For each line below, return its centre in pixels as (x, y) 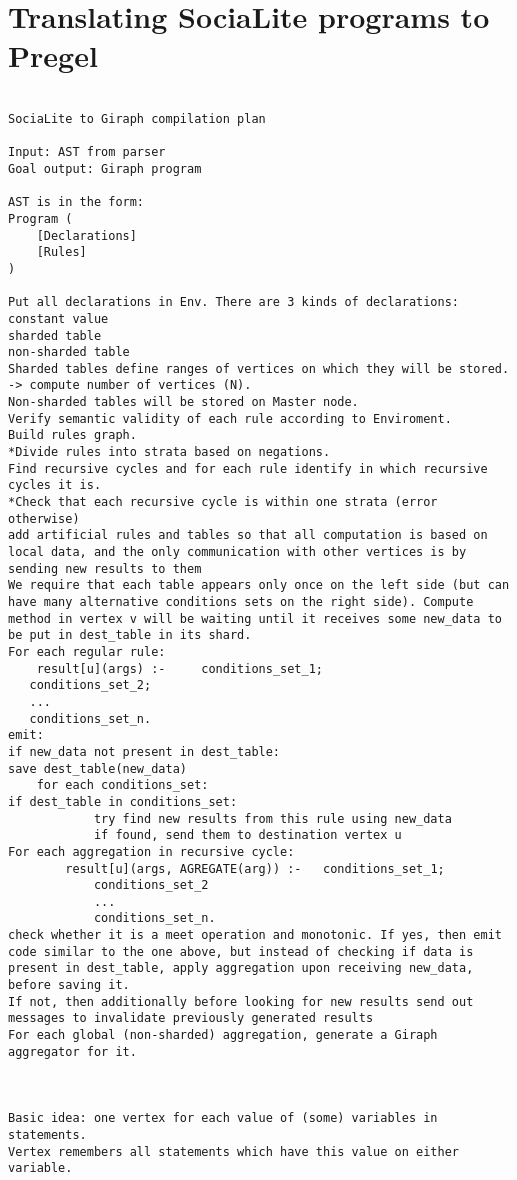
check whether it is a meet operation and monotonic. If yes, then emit (255, 935)
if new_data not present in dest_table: (144, 751)
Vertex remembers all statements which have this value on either (234, 1151)
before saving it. (69, 985)
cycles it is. (55, 485)
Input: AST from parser (87, 152)
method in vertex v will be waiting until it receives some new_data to (255, 618)
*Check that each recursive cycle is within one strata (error (223, 502)
